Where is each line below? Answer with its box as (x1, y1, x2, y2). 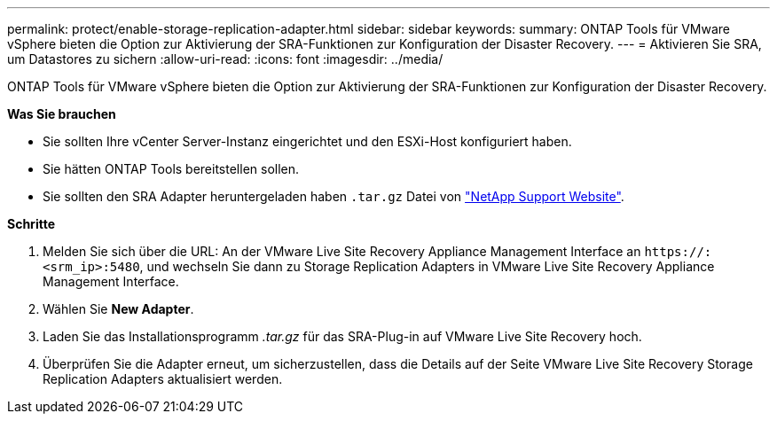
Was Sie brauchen (7, 106, 116, 121)
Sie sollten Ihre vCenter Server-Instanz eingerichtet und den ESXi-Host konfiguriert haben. (43, 134, 572, 149)
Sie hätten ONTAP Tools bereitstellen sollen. (43, 161, 300, 176)
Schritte (7, 216, 55, 231)
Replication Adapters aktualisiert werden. (43, 371, 283, 386)
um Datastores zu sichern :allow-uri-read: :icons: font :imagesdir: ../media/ (7, 51, 443, 66)
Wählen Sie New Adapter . (43, 301, 194, 316)
